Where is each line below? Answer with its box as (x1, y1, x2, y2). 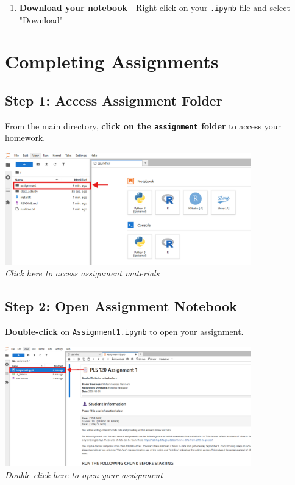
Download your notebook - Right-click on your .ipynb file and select (19, 1, 290, 13)
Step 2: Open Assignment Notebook (5, 296, 237, 315)
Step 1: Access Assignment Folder (5, 91, 222, 110)
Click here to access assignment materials (5, 267, 160, 279)
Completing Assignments (5, 49, 219, 74)
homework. (5, 131, 46, 144)
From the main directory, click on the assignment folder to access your (5, 119, 281, 132)
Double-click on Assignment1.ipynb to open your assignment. (5, 325, 244, 337)
